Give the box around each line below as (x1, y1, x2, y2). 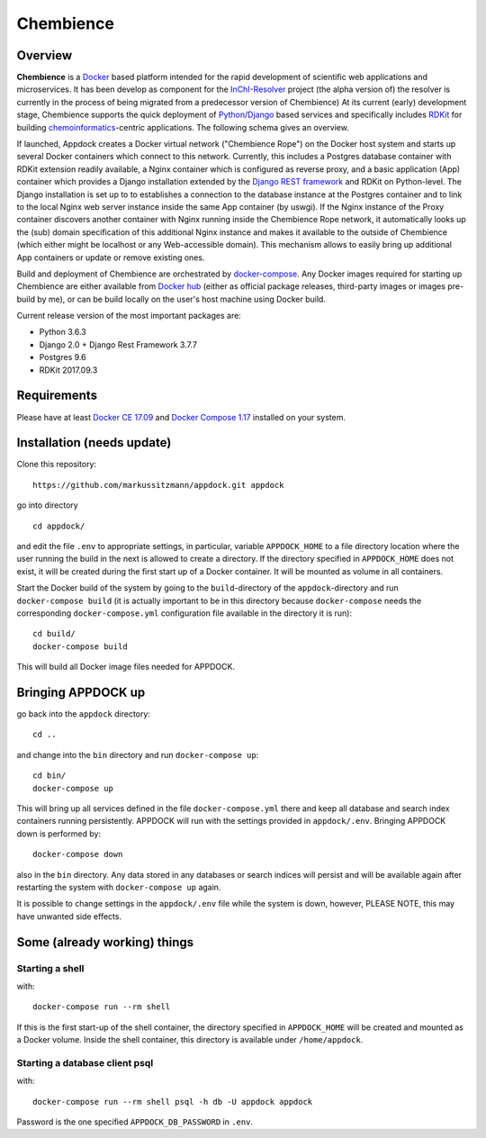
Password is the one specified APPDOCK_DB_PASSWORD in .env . (16, 1116, 254, 1127)
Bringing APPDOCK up (16, 684, 146, 700)
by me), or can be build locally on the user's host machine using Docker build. (37, 294, 326, 304)
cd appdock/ (32, 520, 85, 531)
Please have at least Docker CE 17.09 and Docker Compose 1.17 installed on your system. (16, 411, 346, 422)
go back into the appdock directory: (16, 709, 150, 719)
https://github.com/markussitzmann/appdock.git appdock (32, 480, 284, 490)
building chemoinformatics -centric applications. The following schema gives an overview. (16, 122, 350, 132)
